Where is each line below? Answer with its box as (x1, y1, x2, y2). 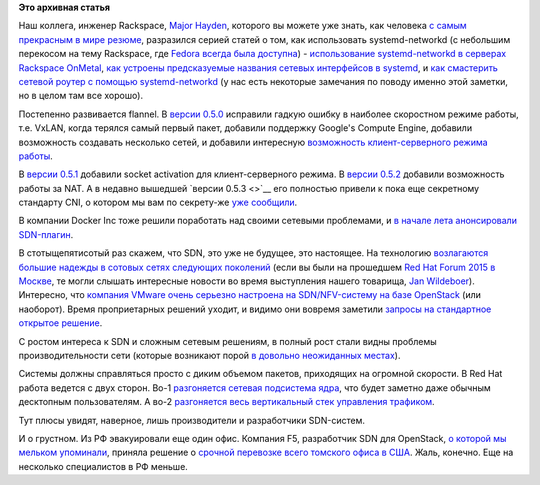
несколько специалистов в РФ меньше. (18, 460, 189, 472)
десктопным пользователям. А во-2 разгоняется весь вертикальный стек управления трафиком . (18, 396, 435, 408)
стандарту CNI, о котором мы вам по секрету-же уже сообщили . (18, 196, 298, 209)
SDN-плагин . (18, 228, 74, 240)
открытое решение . (18, 317, 103, 329)
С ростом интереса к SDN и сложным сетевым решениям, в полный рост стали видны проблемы (18, 335, 437, 347)
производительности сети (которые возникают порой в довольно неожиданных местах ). (18, 349, 401, 361)
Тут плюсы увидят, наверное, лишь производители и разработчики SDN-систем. (18, 414, 365, 426)
